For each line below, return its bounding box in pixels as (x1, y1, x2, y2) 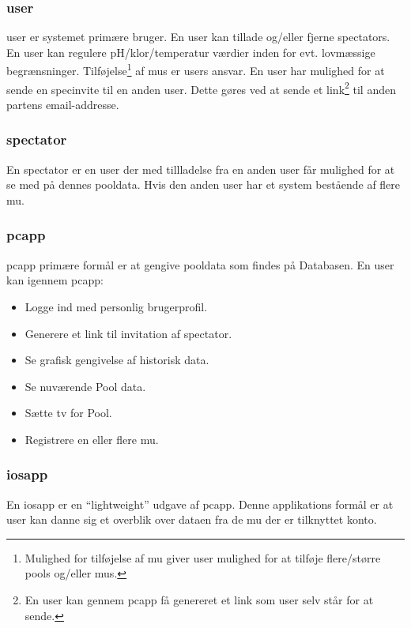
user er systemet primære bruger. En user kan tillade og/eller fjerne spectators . (6, 28, 390, 45)
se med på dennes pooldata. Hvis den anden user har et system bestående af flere (6, 176, 401, 193)
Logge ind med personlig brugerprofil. (25, 298, 208, 314)
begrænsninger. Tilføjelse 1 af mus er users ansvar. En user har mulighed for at (6, 60, 385, 79)
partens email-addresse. (6, 96, 119, 112)
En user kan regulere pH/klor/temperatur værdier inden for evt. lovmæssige (6, 43, 375, 60)
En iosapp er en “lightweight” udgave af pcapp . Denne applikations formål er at (6, 495, 394, 512)
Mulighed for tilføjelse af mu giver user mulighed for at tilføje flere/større (25, 549, 381, 566)
